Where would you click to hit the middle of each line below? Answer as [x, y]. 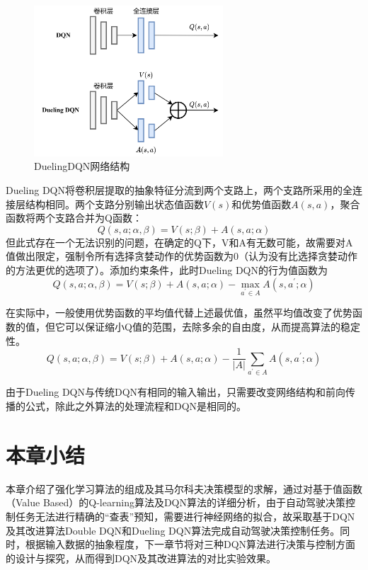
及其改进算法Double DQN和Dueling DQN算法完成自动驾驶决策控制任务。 [173, 530]
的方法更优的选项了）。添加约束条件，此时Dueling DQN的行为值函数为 [167, 269]
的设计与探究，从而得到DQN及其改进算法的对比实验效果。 [141, 558]
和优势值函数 [261, 204]
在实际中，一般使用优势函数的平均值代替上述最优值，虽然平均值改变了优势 [179, 313]
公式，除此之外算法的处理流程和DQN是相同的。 [136, 406]
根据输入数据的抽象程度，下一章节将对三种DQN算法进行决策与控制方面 [190, 544]
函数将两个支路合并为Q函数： [74, 218]
